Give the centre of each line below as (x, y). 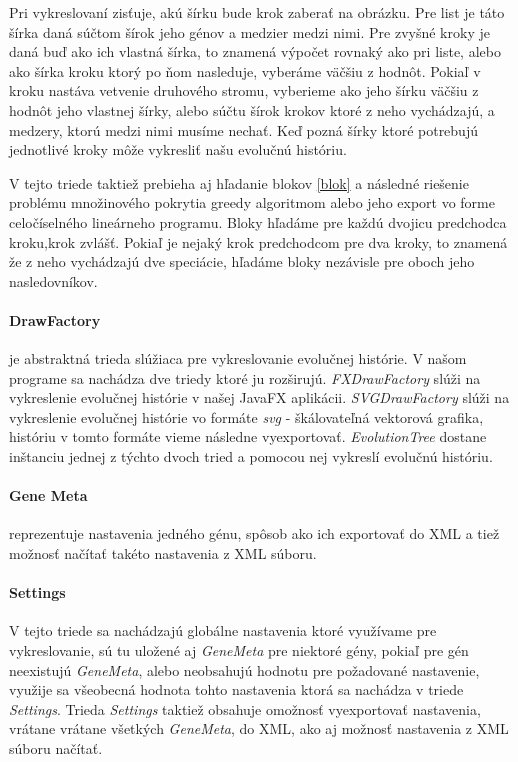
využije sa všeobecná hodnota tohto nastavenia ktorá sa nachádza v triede (236, 689)
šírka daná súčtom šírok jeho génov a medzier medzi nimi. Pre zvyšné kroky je (249, 31)
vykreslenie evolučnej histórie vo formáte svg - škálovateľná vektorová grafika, (246, 416)
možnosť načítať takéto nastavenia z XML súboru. (163, 553)
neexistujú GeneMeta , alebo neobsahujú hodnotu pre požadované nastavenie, (244, 669)
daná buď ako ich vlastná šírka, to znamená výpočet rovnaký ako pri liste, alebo (255, 51)
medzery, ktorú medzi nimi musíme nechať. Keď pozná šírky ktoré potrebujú (243, 129)
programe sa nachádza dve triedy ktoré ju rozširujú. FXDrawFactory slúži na (245, 377)
